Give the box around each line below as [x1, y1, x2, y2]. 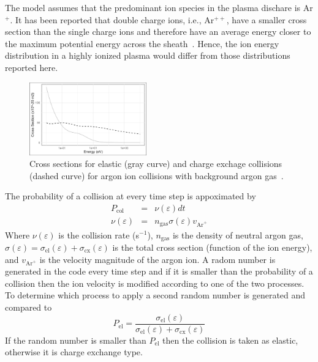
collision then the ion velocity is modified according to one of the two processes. [5, 276, 305, 289]
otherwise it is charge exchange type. [5, 345, 143, 358]
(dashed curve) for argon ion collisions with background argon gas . [29, 169, 284, 182]
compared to [5, 301, 52, 314]
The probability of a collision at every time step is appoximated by [5, 190, 256, 202]
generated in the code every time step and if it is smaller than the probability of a [5, 265, 313, 278]
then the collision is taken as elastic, [162, 333, 298, 346]
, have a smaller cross [226, 13, 307, 26]
